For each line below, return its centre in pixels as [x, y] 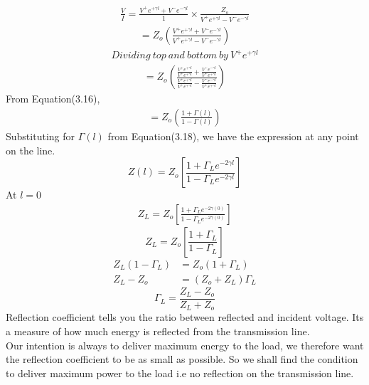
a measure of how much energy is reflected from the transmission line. [158, 331]
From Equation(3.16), [53, 99]
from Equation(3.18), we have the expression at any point [233, 136]
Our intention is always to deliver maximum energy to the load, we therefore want [185, 345]
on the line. [31, 150]
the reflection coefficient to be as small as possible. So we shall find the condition [182, 359]
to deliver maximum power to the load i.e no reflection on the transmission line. [180, 373]
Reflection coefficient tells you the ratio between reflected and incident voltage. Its [185, 317]
